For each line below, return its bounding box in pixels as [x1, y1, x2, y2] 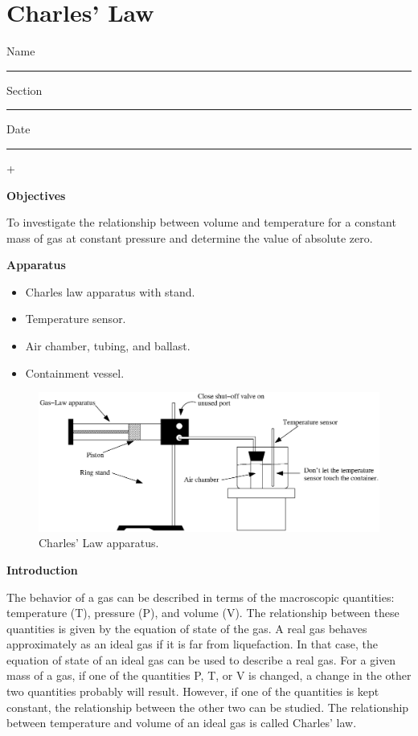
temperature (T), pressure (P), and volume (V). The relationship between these [6, 604, 400, 621]
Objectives [6, 186, 66, 203]
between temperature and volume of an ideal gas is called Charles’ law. [6, 714, 357, 731]
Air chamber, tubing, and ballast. [25, 337, 191, 354]
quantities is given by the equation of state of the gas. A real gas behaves [6, 619, 367, 636]
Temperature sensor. [25, 310, 126, 327]
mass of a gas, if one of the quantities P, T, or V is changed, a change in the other [6, 667, 412, 684]
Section [6, 81, 43, 98]
